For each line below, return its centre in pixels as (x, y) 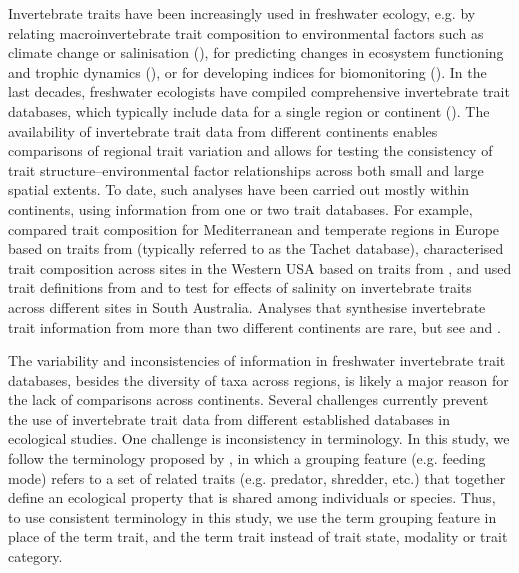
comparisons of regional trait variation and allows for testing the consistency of (250, 150)
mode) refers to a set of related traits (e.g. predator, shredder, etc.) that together (257, 477)
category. (35, 556)
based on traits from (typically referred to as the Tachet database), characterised (256, 248)
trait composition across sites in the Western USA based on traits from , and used (260, 267)
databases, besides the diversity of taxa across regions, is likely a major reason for (258, 379)
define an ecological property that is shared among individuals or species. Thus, (252, 497)
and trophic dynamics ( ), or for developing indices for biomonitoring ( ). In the (247, 71)
